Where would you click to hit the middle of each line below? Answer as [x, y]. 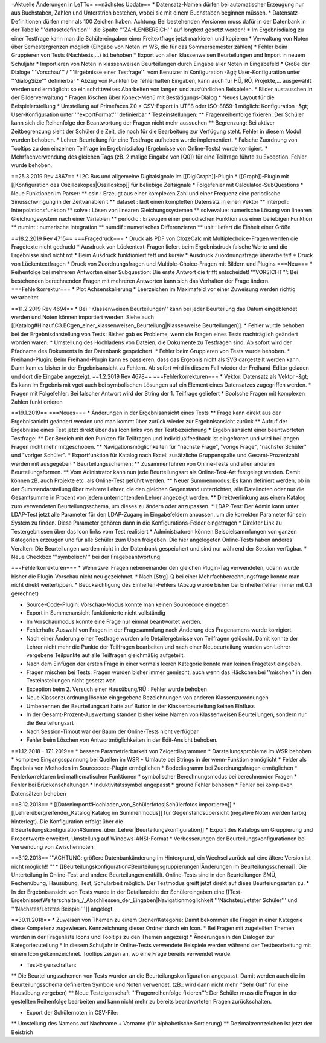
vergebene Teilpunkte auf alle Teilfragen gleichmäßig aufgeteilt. [106, 655]
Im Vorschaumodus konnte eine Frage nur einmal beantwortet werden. [114, 621]
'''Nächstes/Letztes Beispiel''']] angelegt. [63, 909]
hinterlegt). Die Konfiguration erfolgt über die [67, 821]
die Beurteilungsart [50, 723]
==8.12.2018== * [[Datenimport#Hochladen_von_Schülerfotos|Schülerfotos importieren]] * [123, 804]
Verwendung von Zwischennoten [52, 846]
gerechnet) [25, 593]
